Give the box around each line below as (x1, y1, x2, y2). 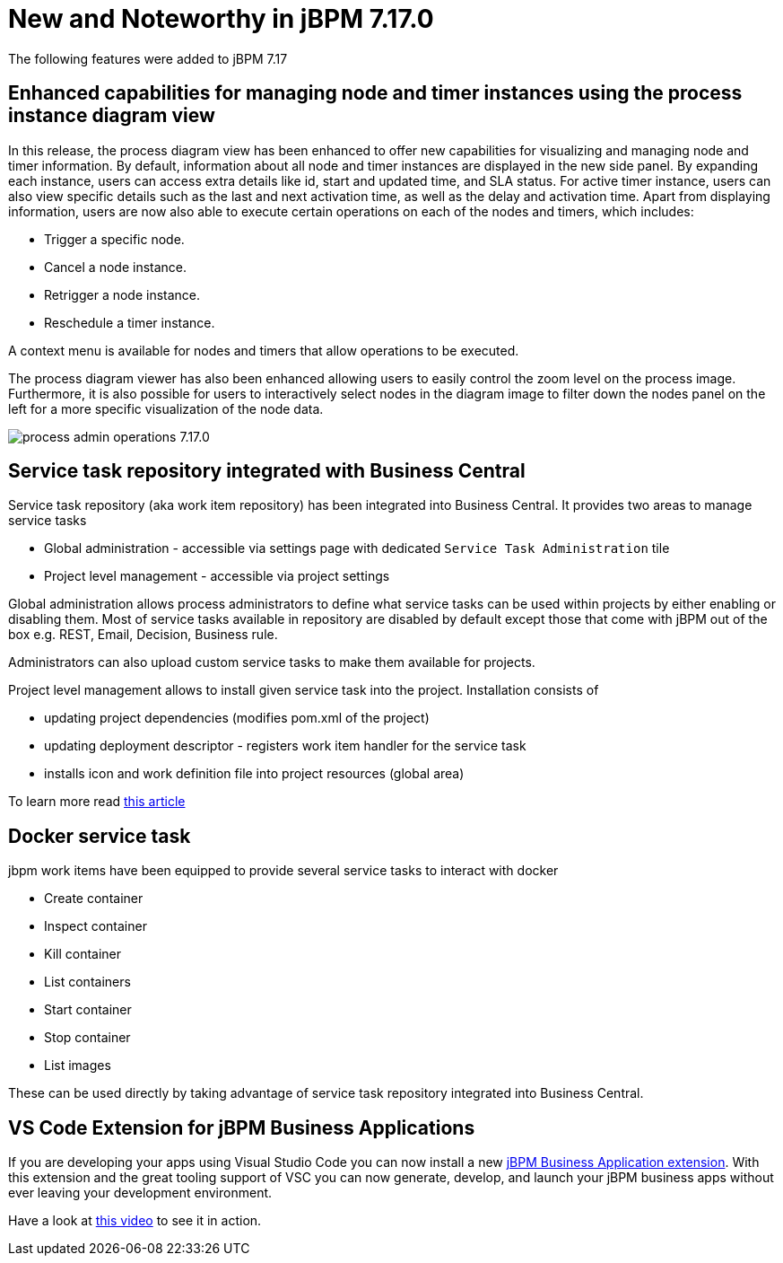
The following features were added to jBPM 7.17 (8, 50, 288, 66)
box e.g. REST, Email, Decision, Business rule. (8, 627, 278, 643)
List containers (44, 974, 131, 990)
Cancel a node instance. (44, 259, 187, 275)
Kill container (44, 946, 122, 962)
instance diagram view (8, 104, 215, 127)
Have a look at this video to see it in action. (8, 1213, 262, 1229)
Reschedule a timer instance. (44, 314, 215, 330)
